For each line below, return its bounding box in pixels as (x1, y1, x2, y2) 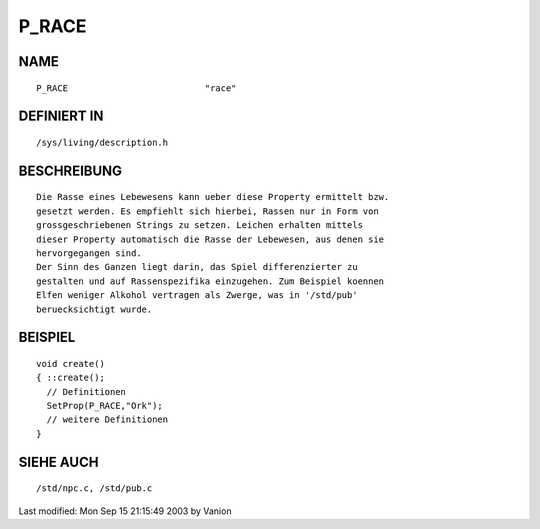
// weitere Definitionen (46, 414, 169, 425)
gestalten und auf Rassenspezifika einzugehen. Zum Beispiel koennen (36, 275, 385, 287)
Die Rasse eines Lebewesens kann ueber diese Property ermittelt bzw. (36, 191, 390, 203)
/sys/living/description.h (36, 136, 169, 148)
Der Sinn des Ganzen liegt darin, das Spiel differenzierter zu (36, 261, 359, 273)
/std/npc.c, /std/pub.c (36, 483, 153, 494)
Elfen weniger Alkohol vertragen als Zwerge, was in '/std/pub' (36, 290, 359, 301)
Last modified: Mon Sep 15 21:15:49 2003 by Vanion (18, 505, 232, 517)
